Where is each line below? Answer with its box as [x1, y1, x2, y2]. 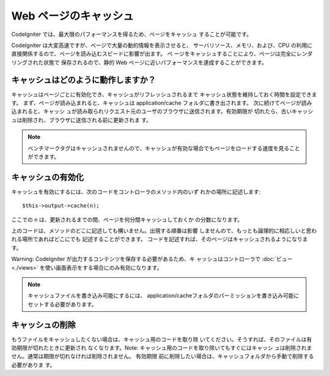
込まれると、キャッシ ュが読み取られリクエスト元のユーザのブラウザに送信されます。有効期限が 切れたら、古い [11, 107, 292, 115]
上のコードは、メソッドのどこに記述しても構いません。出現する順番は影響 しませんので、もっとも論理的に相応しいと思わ [11, 227, 317, 234]
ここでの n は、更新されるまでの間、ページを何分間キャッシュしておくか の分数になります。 [11, 215, 243, 223]
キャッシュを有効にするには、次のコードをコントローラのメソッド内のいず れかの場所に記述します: [11, 188, 261, 195]
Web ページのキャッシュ [11, 9, 134, 23]
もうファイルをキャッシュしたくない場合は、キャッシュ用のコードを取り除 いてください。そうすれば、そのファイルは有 [11, 336, 312, 343]
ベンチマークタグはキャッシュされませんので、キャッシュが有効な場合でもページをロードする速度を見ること [28, 144, 301, 152]
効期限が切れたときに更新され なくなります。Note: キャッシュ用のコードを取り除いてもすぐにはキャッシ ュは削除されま [11, 344, 312, 352]
